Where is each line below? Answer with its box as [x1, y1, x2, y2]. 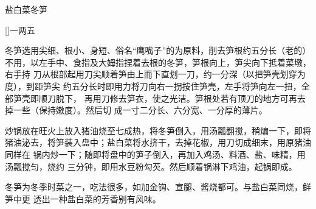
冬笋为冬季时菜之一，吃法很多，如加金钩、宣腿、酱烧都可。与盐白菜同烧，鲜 [5, 180, 311, 193]
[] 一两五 [5, 23, 35, 36]
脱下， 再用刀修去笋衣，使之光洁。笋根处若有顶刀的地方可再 [55, 91, 297, 104]
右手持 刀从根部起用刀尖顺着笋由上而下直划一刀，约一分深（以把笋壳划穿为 [5, 68, 306, 80]
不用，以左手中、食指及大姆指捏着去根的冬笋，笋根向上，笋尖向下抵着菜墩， [5, 55, 311, 68]
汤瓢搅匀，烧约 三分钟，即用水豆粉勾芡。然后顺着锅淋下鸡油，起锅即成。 [5, 160, 297, 172]
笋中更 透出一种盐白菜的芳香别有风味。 [5, 192, 161, 205]
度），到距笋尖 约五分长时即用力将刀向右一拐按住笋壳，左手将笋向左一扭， [5, 79, 301, 92]
